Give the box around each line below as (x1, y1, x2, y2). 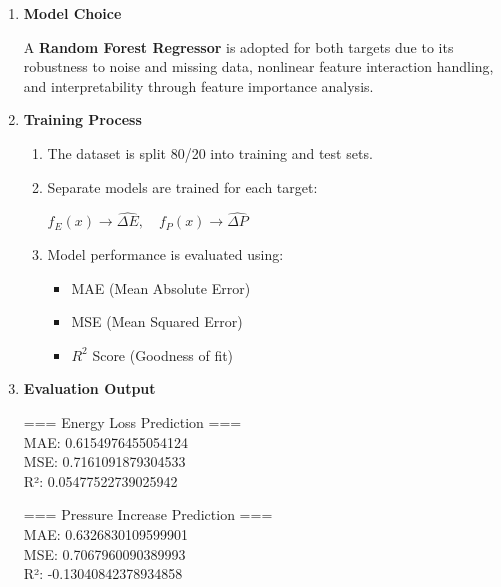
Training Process (23, 109, 142, 130)
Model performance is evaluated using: (47, 243, 284, 264)
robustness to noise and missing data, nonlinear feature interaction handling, (23, 56, 494, 77)
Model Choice (23, 3, 122, 23)
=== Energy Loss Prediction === (23, 411, 242, 432)
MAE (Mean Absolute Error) (71, 277, 251, 298)
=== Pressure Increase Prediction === (23, 504, 273, 525)
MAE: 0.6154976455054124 (23, 431, 189, 452)
